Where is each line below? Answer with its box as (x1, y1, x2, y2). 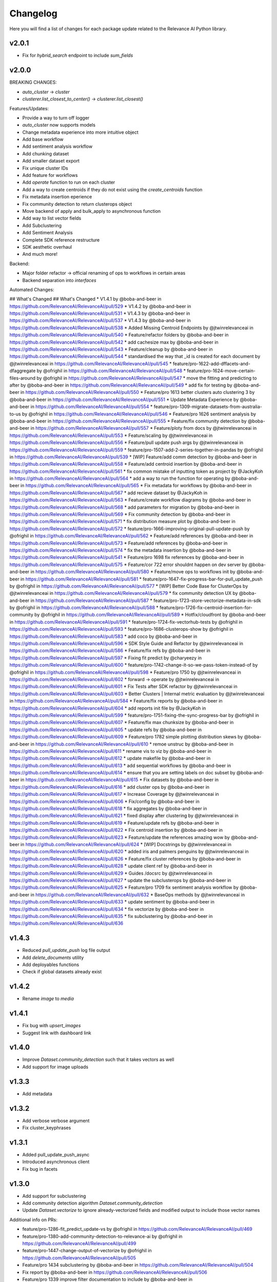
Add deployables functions (22, 962, 80, 968)
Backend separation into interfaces (22, 277, 97, 283)
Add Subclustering (22, 222, 62, 228)
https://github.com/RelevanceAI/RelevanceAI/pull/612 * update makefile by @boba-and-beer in (9, 755, 211, 762)
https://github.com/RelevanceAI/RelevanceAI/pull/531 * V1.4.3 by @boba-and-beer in (9, 310, 190, 316)
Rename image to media (22, 995, 74, 1002)
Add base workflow (22, 136, 64, 143)
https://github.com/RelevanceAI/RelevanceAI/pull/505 (22, 1254, 136, 1261)
